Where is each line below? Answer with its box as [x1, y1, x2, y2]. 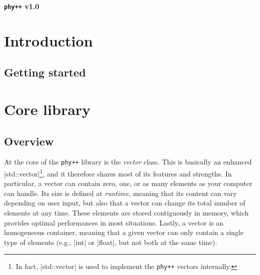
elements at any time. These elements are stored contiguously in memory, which [4, 207, 249, 218]
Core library [4, 99, 91, 119]
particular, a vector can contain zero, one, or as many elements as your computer [4, 178, 252, 188]
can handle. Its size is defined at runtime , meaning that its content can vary [4, 187, 237, 198]
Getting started [4, 64, 86, 80]
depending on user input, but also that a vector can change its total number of [4, 197, 245, 208]
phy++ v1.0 [4, 1, 39, 11]
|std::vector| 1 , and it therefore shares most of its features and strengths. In [4, 167, 232, 178]
